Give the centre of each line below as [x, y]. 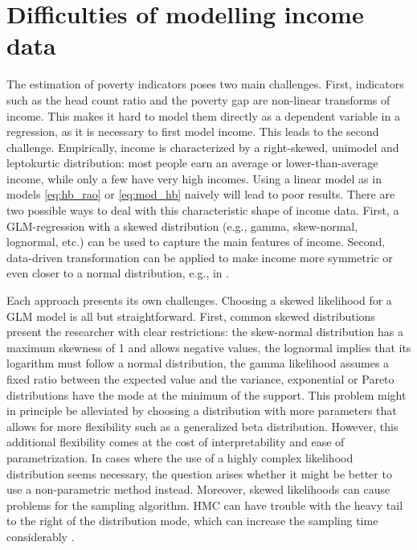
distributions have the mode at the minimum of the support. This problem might [206, 394]
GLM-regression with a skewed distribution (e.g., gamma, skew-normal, [182, 226]
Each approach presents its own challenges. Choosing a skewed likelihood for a [199, 300]
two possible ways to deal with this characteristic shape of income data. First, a [203, 210]
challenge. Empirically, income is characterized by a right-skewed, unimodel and [203, 147]
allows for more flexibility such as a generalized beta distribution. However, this [202, 426]
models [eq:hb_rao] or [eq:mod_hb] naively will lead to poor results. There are [201, 194]
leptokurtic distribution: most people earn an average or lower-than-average [192, 163]
